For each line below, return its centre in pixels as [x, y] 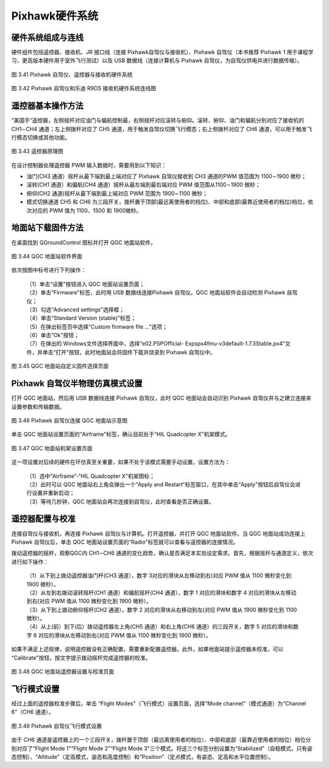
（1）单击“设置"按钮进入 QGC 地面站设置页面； [86, 284]
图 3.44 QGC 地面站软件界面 [47, 256]
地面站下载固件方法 [47, 228]
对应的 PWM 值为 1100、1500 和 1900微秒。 [87, 210]
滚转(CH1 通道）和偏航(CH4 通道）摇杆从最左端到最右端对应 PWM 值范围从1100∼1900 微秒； [144, 185]
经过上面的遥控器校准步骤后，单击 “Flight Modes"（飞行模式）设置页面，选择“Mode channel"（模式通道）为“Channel [159, 703]
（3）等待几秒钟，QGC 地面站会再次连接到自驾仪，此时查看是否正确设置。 [120, 501]
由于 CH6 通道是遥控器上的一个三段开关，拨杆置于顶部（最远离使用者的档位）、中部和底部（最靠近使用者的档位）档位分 [161, 740]
